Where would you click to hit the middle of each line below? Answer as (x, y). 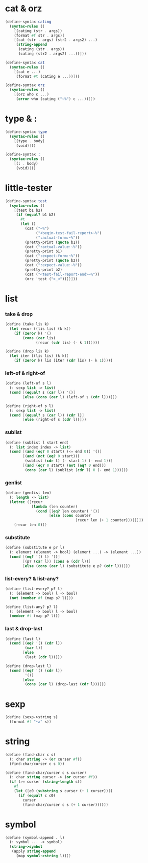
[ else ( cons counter (70, 516)
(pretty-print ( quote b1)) (52, 242)
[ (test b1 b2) (28, 210)
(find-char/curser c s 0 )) (37, 764)
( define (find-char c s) (30, 754)
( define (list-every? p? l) (34, 589)
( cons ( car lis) (39, 338)
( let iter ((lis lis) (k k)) (39, 356)
